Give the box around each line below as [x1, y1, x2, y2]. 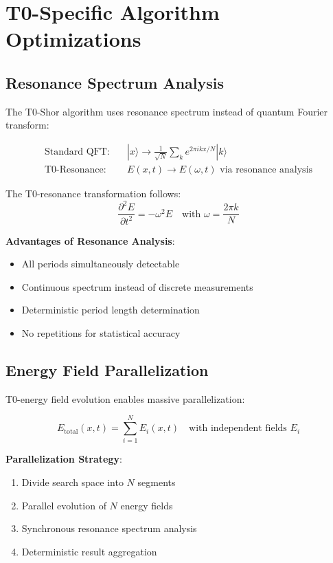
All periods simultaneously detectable [21, 256, 180, 271]
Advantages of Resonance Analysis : [5, 233, 175, 247]
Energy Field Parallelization [5, 359, 209, 380]
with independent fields [189, 423, 287, 434]
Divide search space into [21, 475, 124, 489]
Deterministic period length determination [21, 302, 200, 317]
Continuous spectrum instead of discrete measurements [21, 279, 253, 294]
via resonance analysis [220, 165, 313, 175]
